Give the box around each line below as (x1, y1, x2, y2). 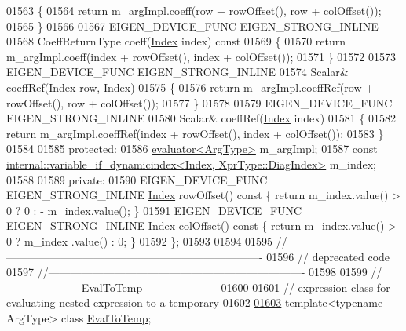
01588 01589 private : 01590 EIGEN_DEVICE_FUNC (6, 171, 268, 187)
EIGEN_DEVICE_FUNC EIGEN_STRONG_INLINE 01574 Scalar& (6, 64, 349, 80)
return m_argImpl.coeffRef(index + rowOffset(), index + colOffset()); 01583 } (6, 125, 384, 141)
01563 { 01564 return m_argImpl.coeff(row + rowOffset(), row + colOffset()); (6, 2, 382, 18)
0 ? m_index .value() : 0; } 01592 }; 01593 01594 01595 (6, 232, 273, 249)
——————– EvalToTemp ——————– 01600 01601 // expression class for (6, 278, 390, 295)
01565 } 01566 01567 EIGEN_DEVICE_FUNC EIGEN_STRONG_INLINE (6, 17, 379, 34)
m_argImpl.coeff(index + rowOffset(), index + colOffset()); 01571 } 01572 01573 (6, 48, 397, 64)
